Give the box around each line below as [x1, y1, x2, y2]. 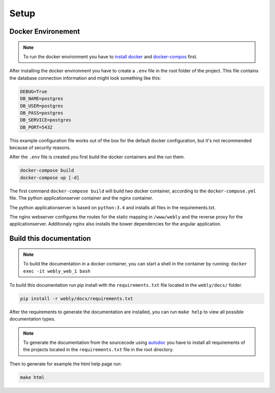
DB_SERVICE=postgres [20, 117, 71, 123]
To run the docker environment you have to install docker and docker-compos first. [23, 54, 198, 60]
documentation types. [9, 316, 56, 322]
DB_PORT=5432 [20, 124, 53, 130]
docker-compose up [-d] [20, 175, 80, 181]
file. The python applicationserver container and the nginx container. [9, 195, 154, 201]
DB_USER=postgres [20, 103, 64, 109]
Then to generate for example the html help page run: [9, 360, 122, 367]
